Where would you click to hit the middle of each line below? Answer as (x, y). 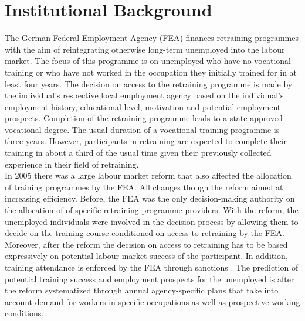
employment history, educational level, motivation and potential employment (143, 106)
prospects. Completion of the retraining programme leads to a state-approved (144, 118)
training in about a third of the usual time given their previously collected (138, 153)
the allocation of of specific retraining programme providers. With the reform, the (152, 210)
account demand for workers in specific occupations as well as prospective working (152, 301)
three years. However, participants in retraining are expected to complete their (146, 141)
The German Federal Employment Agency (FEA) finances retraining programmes (152, 38)
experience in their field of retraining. (72, 164)
